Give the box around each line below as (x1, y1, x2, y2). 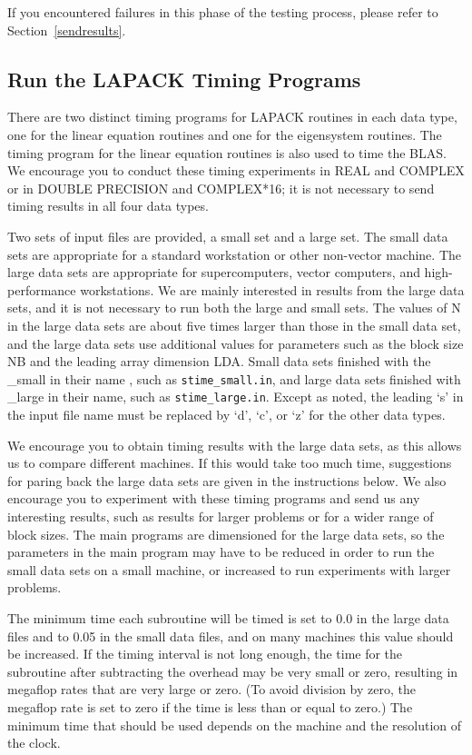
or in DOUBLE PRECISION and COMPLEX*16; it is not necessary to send (7, 178, 435, 197)
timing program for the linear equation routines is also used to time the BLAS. (7, 143, 447, 162)
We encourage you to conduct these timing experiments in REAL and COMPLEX (7, 161, 465, 180)
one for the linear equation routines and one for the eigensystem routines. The (7, 124, 442, 144)
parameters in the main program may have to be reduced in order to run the (7, 542, 435, 561)
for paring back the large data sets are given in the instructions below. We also (7, 471, 447, 490)
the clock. (7, 733, 61, 752)
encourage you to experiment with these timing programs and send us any (7, 489, 420, 508)
